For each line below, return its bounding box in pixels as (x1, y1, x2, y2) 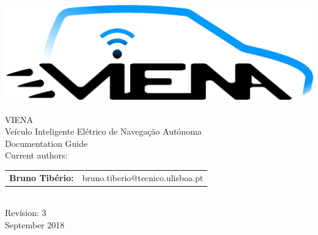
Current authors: (5, 149, 68, 162)
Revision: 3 (5, 206, 46, 219)
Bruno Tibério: (9, 171, 74, 184)
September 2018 (5, 218, 65, 231)
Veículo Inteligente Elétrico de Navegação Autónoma (5, 125, 202, 138)
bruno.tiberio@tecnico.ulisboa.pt (82, 171, 204, 184)
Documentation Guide (5, 136, 88, 149)
